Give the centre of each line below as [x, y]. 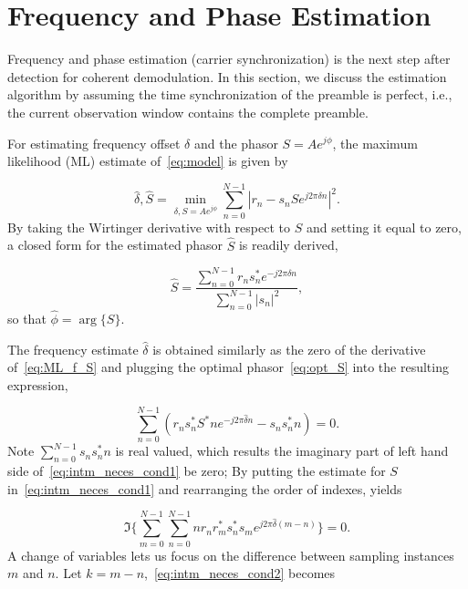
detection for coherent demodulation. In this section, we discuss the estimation [227, 76]
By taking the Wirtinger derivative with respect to [149, 227]
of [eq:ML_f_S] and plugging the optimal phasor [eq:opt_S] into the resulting [228, 367]
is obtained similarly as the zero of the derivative [289, 349]
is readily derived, [288, 245]
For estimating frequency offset [94, 143]
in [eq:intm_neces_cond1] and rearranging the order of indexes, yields [205, 488]
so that [27, 318]
